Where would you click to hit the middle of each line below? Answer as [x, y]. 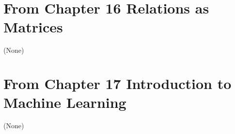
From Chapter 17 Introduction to [117, 83]
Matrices [33, 27]
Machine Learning [65, 102]
